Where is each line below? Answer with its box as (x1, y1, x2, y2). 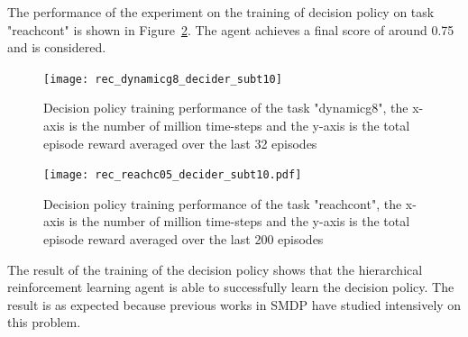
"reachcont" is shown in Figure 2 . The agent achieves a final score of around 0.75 (7, 20, 454, 39)
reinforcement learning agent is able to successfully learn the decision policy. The (7, 278, 454, 296)
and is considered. (7, 38, 106, 57)
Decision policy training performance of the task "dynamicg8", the (43, 98, 408, 117)
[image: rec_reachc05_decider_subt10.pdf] (43, 168, 302, 182)
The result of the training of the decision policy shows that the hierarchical (7, 260, 423, 278)
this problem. (7, 313, 81, 332)
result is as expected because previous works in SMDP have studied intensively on (7, 295, 462, 314)
